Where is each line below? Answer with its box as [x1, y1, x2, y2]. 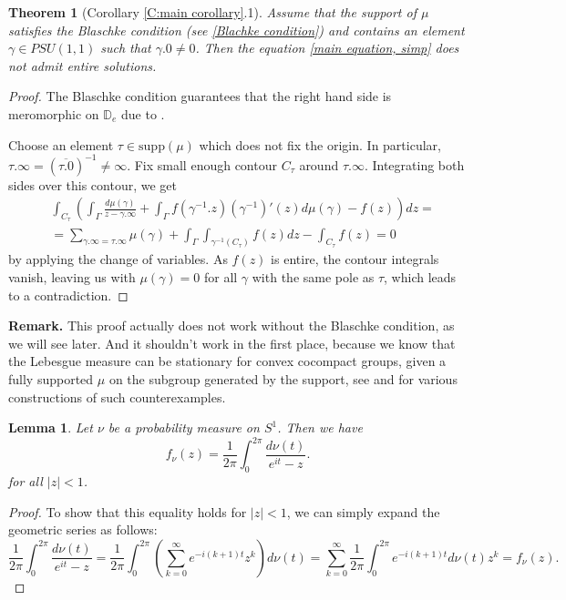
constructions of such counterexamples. [8, 387, 226, 406]
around [299, 155, 339, 174]
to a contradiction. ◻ [8, 285, 129, 304]
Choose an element [8, 135, 114, 154]
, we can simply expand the [286, 502, 440, 521]
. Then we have [277, 418, 363, 437]
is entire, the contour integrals [271, 249, 439, 269]
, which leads [384, 267, 457, 286]
